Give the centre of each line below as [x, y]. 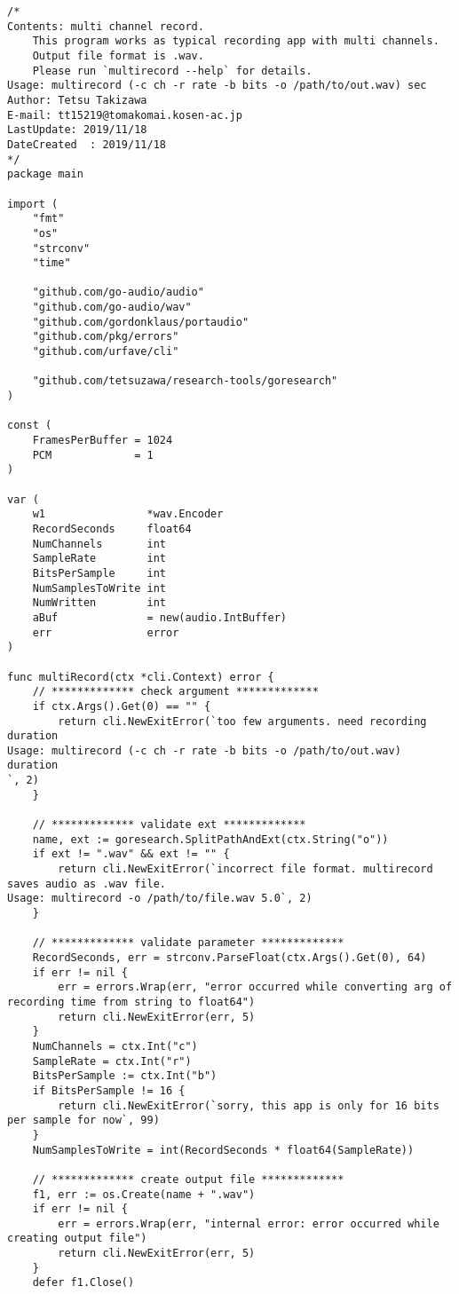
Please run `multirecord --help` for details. [172, 71]
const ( [30, 426]
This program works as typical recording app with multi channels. [236, 41]
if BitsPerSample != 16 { [109, 1090]
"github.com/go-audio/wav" [112, 308]
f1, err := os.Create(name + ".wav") [144, 1194]
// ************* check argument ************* [175, 692]
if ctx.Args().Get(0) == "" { [122, 706]
